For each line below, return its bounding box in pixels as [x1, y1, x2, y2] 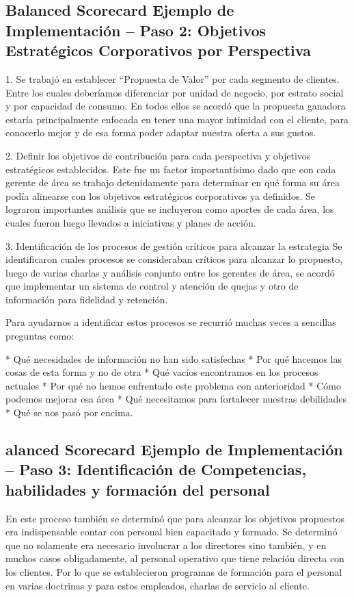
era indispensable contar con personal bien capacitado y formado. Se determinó [5, 524, 338, 539]
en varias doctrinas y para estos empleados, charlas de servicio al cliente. [5, 578, 310, 592]
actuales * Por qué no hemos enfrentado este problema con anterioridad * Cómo [5, 378, 341, 392]
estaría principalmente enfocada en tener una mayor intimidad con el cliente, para [5, 112, 349, 126]
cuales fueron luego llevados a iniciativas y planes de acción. [5, 215, 256, 229]
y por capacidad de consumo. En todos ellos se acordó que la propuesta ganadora [5, 99, 346, 113]
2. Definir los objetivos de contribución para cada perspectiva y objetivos [5, 148, 311, 162]
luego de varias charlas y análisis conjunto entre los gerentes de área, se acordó [5, 265, 335, 279]
